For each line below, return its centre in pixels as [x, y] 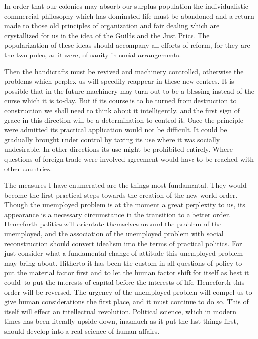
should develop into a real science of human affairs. [82, 331]
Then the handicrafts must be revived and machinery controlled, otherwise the [124, 71]
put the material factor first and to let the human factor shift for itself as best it [127, 272]
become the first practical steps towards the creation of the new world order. [121, 195]
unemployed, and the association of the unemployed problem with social [114, 234]
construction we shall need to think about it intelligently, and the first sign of [122, 110]
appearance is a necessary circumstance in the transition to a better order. [118, 214]
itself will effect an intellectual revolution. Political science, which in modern [121, 311]
